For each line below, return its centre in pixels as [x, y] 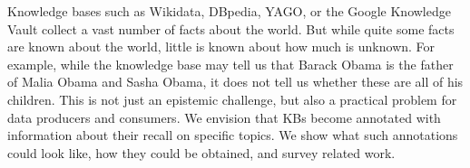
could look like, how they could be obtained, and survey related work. [201, 152]
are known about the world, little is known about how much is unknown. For [221, 47]
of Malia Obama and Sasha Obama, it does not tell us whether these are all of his [235, 82]
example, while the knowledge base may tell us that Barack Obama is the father [230, 64]
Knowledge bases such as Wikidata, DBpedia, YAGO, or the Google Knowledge [229, 11]
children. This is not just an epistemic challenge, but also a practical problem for [232, 99]
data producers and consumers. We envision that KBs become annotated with [224, 117]
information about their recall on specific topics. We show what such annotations [233, 135]
